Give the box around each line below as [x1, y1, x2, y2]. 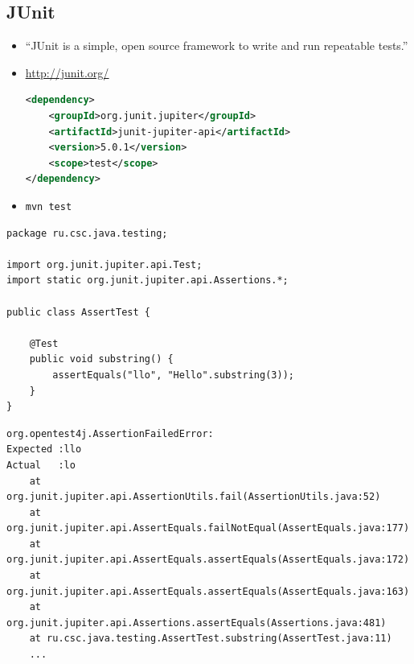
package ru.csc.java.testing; [6, 227, 168, 239]
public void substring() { [29, 353, 174, 365]
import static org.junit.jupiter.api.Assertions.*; [6, 274, 289, 287]
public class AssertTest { [6, 306, 150, 318]
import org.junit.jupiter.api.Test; [6, 258, 203, 270]
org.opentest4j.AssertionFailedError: [6, 427, 214, 439]
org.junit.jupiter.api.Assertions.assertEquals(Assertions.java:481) [6, 617, 387, 629]
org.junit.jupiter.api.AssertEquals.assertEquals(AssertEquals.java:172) [6, 554, 410, 566]
